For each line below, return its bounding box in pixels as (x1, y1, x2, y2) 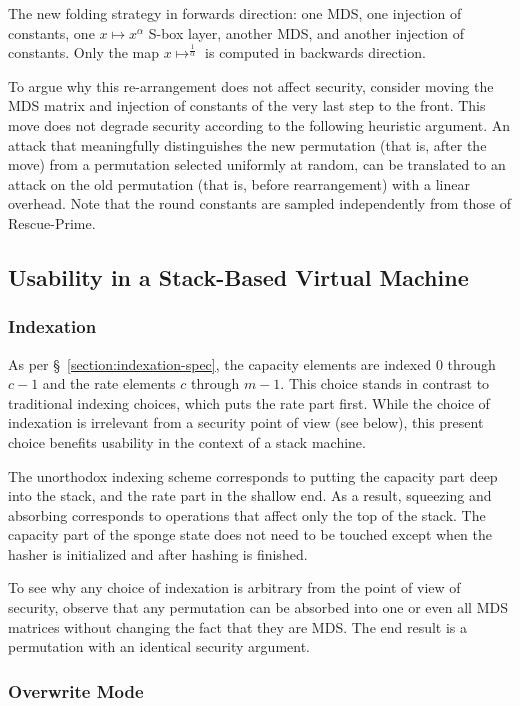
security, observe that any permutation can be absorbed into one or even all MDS (8, 597, 508, 618)
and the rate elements (42, 373, 176, 394)
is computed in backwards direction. (205, 42, 426, 63)
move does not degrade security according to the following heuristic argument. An (8, 114, 511, 135)
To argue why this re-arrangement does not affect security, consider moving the (8, 75, 494, 96)
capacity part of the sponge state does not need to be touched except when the (8, 524, 493, 545)
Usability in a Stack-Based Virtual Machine (8, 261, 469, 292)
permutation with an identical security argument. (8, 636, 310, 657)
